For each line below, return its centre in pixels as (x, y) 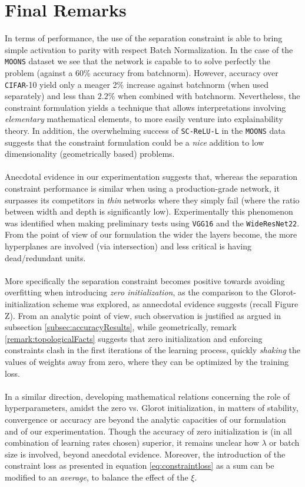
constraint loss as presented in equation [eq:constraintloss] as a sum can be (140, 465)
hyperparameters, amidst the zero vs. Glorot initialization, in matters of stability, (152, 408)
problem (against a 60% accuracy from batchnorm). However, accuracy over (142, 72)
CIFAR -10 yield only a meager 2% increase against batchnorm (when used (137, 84)
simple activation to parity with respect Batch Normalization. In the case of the (149, 49)
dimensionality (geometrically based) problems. (90, 154)
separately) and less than (50, 96)
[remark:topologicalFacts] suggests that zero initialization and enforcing (134, 338)
